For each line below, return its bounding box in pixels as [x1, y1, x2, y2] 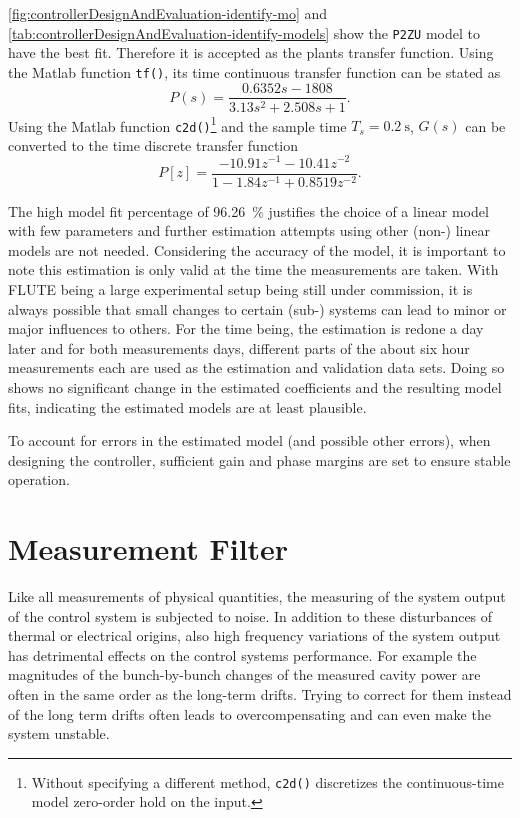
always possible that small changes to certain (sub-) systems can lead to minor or [8, 298, 507, 319]
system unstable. [8, 723, 110, 744]
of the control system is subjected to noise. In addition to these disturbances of [8, 605, 493, 626]
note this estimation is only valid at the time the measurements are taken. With [8, 259, 499, 280]
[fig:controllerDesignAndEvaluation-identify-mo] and [8, 3, 328, 23]
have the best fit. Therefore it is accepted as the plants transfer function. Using [8, 42, 494, 63]
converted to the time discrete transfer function [8, 134, 299, 155]
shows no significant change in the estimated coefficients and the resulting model [8, 376, 502, 397]
